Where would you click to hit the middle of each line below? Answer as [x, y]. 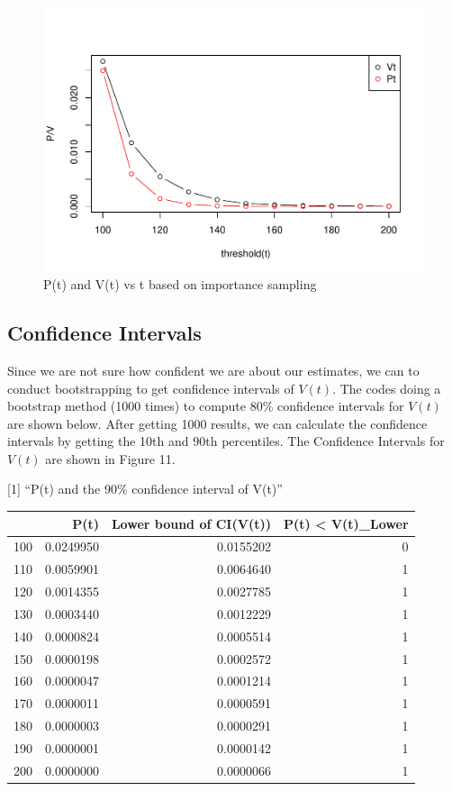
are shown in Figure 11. [110, 458]
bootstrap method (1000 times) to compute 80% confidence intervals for [206, 406]
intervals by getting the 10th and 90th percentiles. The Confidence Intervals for [226, 441]
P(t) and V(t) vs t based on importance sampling [180, 284]
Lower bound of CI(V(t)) [191, 523]
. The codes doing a [387, 388]
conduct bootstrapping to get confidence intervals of [151, 388]
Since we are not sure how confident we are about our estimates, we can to [213, 370]
